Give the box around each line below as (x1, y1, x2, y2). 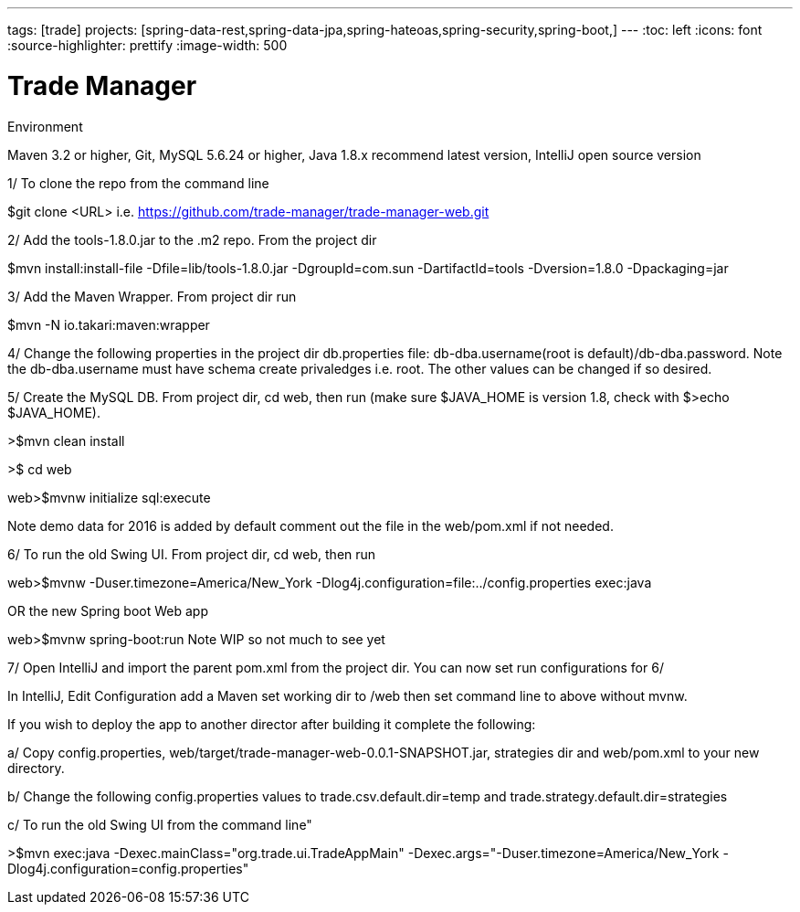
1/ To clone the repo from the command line (7, 175, 269, 191)
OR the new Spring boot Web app (7, 602, 208, 619)
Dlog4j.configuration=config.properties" (7, 860, 249, 876)
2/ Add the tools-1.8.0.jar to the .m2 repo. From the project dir (7, 231, 377, 248)
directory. (7, 759, 65, 776)
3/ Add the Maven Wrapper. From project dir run (7, 288, 297, 304)
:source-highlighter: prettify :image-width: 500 (7, 37, 288, 53)
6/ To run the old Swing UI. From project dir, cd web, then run (7, 546, 376, 562)
